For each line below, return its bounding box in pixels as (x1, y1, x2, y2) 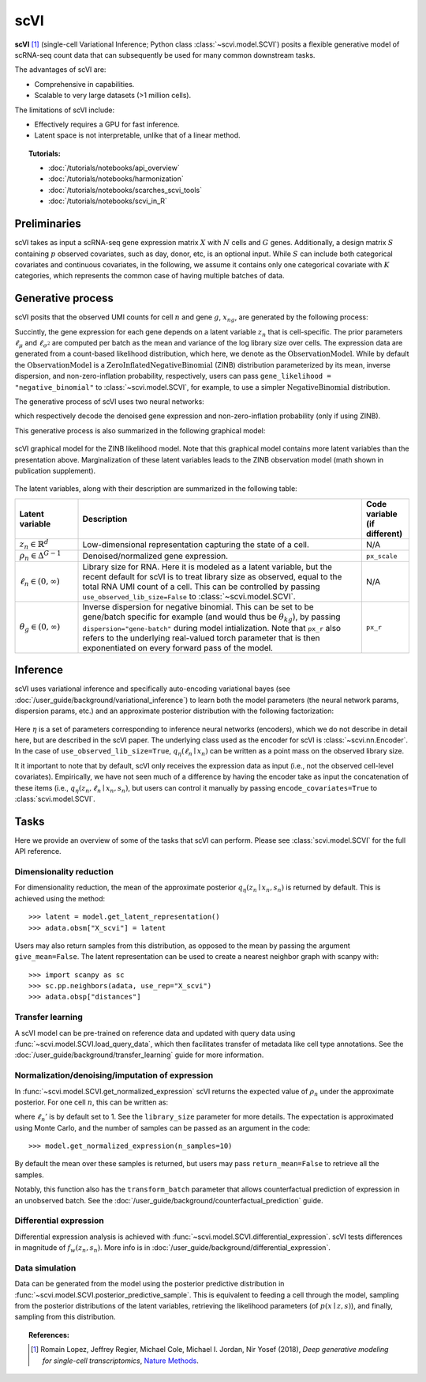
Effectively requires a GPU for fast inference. (34, 119, 180, 129)
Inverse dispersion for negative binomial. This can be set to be (82, 602, 315, 613)
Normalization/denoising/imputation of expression (14, 1070, 214, 1081)
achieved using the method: (14, 893, 106, 903)
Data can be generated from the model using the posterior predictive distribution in (14, 1279, 285, 1289)
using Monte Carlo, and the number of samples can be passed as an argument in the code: (14, 1123, 311, 1132)
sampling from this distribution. (14, 1312, 116, 1322)
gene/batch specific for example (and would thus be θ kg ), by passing (82, 611, 341, 624)
